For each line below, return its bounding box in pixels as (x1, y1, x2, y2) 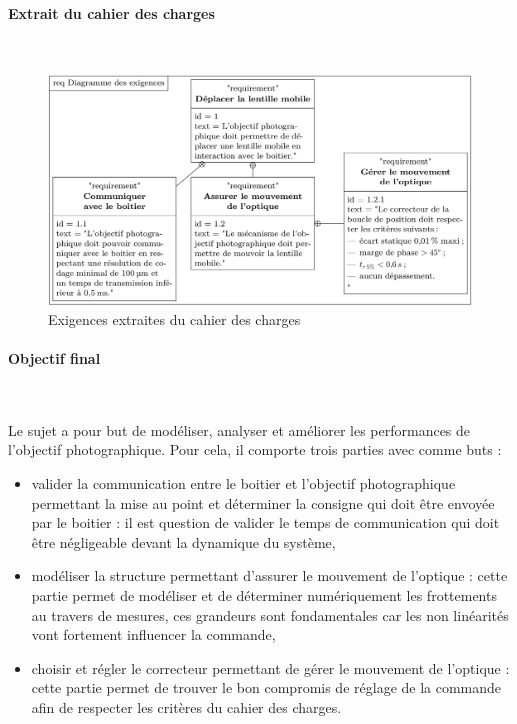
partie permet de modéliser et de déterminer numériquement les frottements (31, 584, 497, 605)
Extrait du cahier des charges (8, 2, 215, 23)
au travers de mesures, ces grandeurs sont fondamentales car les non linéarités (31, 604, 509, 625)
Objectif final (8, 347, 101, 368)
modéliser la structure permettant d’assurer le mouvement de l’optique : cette (31, 565, 508, 586)
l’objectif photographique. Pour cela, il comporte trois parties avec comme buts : (8, 439, 502, 460)
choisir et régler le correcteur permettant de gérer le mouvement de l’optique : (31, 657, 510, 678)
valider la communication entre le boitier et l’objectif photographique (31, 472, 456, 493)
